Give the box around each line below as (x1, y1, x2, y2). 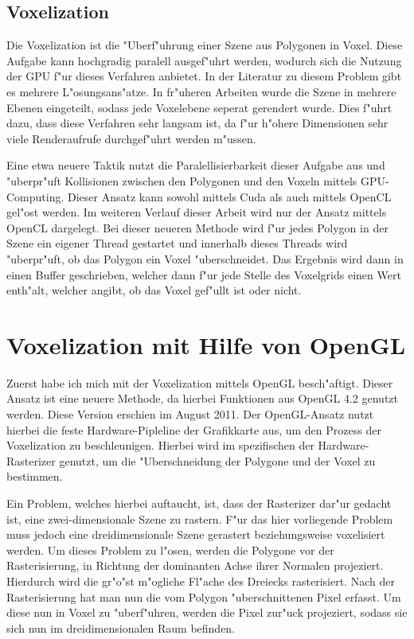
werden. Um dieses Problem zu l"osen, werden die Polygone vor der (6, 541, 334, 558)
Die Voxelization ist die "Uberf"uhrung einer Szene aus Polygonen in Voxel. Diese (6, 37, 403, 53)
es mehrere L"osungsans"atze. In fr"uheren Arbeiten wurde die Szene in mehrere (6, 83, 396, 99)
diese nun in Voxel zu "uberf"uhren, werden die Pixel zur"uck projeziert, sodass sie (6, 604, 408, 621)
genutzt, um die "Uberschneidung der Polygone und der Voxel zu (59, 452, 376, 469)
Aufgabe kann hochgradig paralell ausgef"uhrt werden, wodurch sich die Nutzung (6, 52, 402, 68)
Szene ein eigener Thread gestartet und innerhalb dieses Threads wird (6, 235, 348, 251)
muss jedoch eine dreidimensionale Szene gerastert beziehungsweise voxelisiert (6, 526, 385, 543)
